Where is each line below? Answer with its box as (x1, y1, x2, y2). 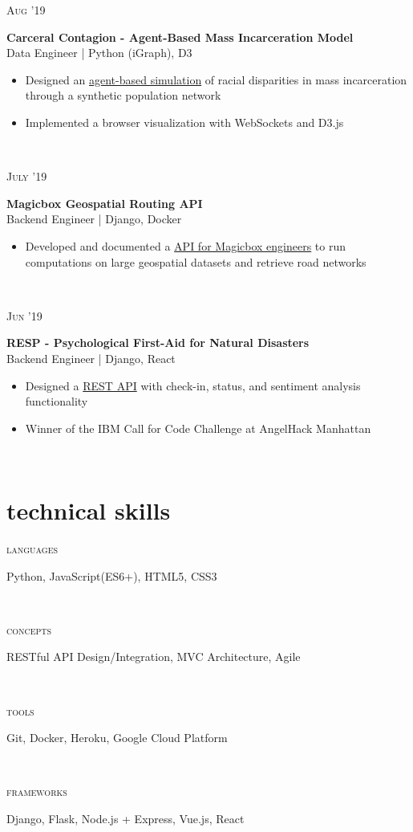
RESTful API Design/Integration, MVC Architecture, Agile (6, 648, 301, 665)
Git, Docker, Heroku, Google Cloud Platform (6, 729, 228, 746)
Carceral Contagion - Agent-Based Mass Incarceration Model (6, 28, 354, 45)
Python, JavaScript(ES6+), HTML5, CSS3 (6, 567, 217, 584)
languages (6, 540, 59, 557)
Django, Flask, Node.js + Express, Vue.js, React (6, 810, 245, 826)
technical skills (6, 494, 171, 527)
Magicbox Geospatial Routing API (6, 194, 203, 211)
